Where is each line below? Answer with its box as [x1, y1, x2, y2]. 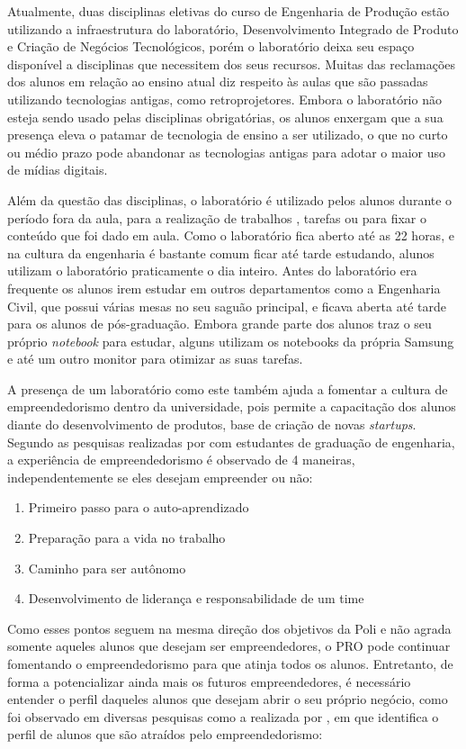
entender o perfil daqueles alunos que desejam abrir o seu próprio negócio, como [7, 690, 448, 708]
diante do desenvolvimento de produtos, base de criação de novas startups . [7, 415, 417, 434]
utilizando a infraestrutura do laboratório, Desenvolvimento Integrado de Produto [7, 19, 459, 38]
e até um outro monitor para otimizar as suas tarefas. [7, 349, 303, 368]
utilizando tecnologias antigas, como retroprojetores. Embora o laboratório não [7, 89, 442, 108]
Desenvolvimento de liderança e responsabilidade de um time [28, 589, 364, 608]
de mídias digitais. [7, 160, 108, 179]
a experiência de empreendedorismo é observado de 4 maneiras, [7, 450, 355, 469]
